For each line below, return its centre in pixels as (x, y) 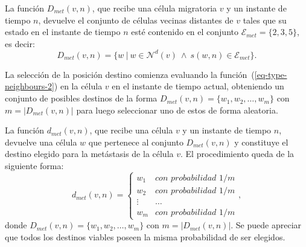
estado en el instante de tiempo (63, 32)
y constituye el (261, 142)
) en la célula (78, 86)
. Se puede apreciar (266, 225)
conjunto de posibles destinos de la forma (81, 98)
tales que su (265, 20)
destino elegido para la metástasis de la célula (89, 154)
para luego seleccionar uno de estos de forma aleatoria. (177, 110)
